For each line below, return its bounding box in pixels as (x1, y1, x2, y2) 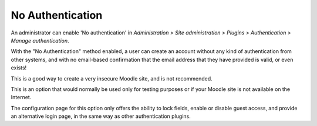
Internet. (11, 94, 32, 101)
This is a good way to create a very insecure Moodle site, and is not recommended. (11, 75, 213, 82)
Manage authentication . (11, 37, 70, 44)
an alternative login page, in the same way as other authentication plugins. (11, 113, 191, 120)
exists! (11, 64, 27, 71)
